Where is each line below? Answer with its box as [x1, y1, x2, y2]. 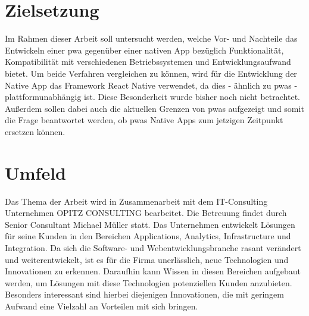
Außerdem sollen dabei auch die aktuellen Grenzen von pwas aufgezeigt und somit [5, 102, 304, 114]
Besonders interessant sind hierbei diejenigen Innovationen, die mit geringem [5, 288, 284, 301]
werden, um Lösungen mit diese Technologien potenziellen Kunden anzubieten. [5, 276, 292, 289]
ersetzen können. [5, 125, 65, 137]
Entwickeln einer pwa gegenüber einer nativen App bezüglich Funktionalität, [5, 43, 284, 56]
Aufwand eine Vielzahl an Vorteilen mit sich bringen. [5, 299, 198, 312]
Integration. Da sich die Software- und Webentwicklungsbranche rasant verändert [5, 241, 301, 254]
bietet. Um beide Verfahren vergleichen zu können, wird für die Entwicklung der [5, 67, 297, 79]
